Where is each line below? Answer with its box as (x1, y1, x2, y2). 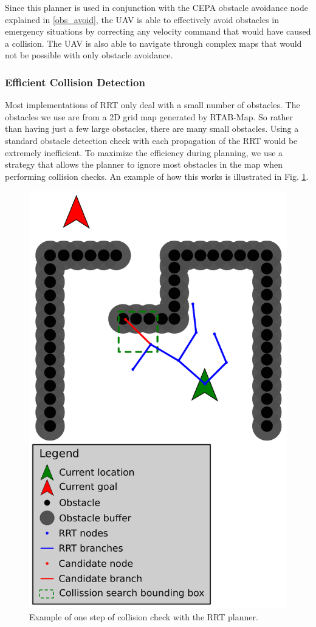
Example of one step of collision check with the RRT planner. (29, 610, 258, 623)
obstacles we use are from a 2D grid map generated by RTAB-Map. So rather (5, 110, 293, 123)
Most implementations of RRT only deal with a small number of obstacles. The (5, 98, 300, 111)
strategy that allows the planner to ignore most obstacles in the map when (5, 158, 283, 171)
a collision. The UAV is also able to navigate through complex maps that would (5, 36, 302, 49)
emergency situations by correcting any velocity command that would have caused (5, 25, 311, 38)
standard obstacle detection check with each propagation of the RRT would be (5, 134, 298, 146)
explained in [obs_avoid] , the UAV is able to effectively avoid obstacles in (5, 13, 280, 26)
